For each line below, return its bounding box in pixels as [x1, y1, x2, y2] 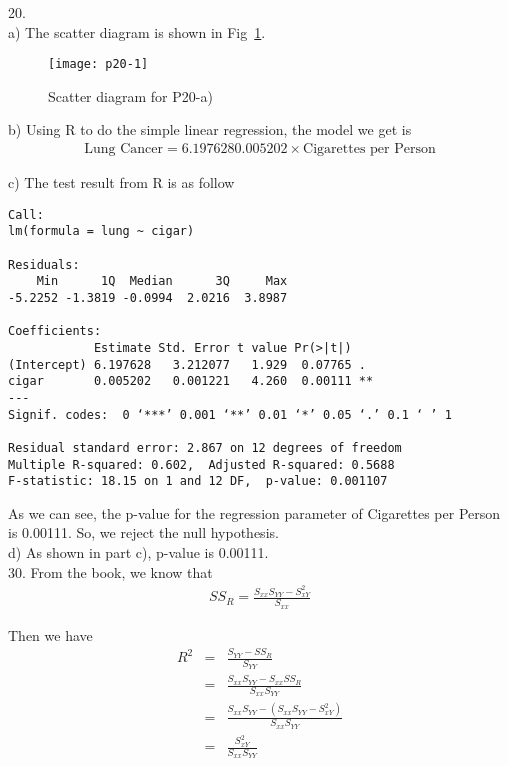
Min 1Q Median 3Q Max [36, 274, 288, 289]
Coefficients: [8, 324, 102, 339]
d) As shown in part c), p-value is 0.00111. [8, 542, 269, 562]
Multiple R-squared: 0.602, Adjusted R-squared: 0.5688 [8, 457, 395, 472]
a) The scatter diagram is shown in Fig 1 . [8, 21, 266, 42]
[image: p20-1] [48, 57, 149, 72]
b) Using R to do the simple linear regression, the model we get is [8, 119, 412, 140]
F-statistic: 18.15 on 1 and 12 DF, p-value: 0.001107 [8, 474, 388, 489]
